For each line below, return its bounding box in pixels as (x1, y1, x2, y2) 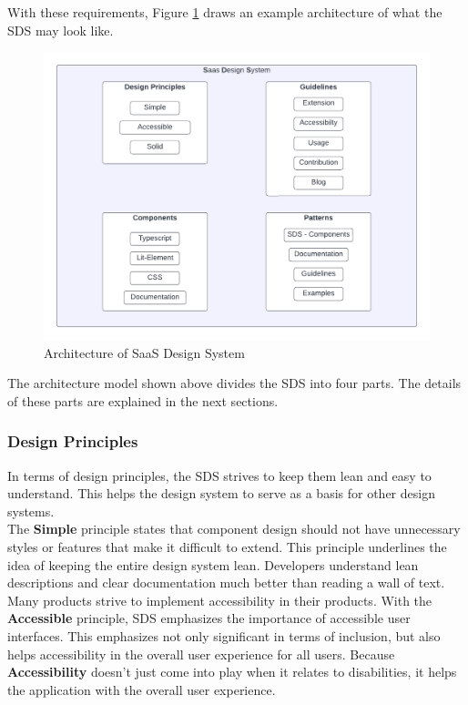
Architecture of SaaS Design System (44, 342, 245, 362)
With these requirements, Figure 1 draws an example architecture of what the (7, 3, 443, 21)
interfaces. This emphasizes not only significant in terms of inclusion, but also (7, 627, 441, 646)
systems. (7, 501, 55, 520)
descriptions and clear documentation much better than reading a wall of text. (7, 573, 445, 592)
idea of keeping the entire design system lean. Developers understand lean (7, 555, 419, 574)
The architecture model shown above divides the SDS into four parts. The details (7, 373, 462, 393)
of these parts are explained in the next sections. (7, 391, 279, 410)
